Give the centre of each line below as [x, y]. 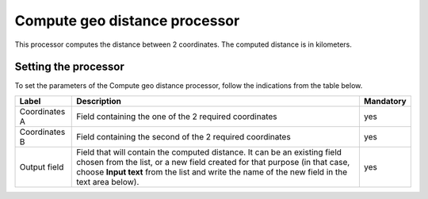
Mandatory [385, 101]
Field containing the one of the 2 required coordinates [177, 117]
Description [99, 101]
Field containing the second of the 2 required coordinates [183, 136]
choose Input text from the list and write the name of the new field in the [212, 172]
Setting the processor [69, 67]
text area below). [108, 182]
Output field [42, 166]
